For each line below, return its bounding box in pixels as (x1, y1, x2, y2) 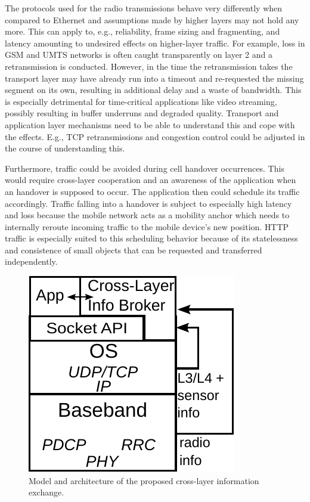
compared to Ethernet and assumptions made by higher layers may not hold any (5, 13, 299, 26)
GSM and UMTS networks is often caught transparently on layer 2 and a (5, 48, 272, 61)
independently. (5, 255, 58, 268)
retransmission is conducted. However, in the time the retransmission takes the (5, 60, 293, 72)
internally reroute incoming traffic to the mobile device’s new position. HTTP (5, 220, 289, 233)
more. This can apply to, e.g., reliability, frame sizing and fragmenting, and (5, 25, 280, 38)
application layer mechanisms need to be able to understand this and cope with (5, 118, 295, 131)
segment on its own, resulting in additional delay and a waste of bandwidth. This (5, 83, 302, 96)
